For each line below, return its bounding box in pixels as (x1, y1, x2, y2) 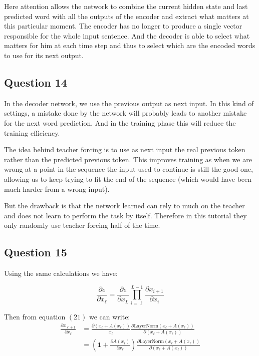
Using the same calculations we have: (4, 268, 118, 278)
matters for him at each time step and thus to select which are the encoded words (4, 40, 255, 51)
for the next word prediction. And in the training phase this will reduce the (4, 117, 236, 128)
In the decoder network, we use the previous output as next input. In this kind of (4, 98, 254, 108)
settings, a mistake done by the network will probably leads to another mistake (4, 108, 247, 118)
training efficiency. (4, 127, 60, 138)
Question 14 (4, 74, 67, 90)
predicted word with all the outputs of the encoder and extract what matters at (4, 11, 249, 21)
